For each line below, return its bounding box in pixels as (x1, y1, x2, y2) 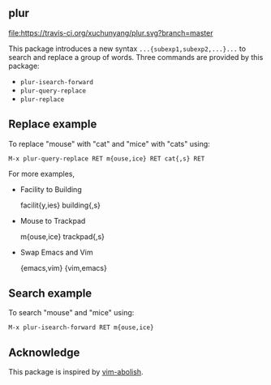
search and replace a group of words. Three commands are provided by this (8, 52, 264, 62)
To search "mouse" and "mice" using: (8, 308, 135, 318)
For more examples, (8, 169, 75, 178)
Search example (8, 287, 92, 301)
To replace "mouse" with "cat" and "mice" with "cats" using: (8, 139, 211, 148)
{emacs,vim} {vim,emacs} (19, 263, 107, 272)
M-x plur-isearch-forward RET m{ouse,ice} (8, 323, 154, 332)
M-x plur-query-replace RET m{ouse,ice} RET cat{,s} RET (8, 154, 205, 163)
